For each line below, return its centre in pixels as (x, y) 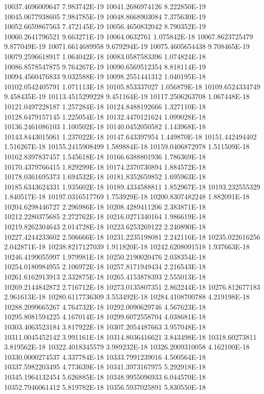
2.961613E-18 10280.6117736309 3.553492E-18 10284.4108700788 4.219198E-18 (127, 297)
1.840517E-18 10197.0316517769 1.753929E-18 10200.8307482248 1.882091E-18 (127, 196)
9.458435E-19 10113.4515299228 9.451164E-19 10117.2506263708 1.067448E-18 (127, 96)
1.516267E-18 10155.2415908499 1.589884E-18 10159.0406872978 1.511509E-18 (127, 146)
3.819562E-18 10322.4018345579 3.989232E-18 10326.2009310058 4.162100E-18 (127, 347)
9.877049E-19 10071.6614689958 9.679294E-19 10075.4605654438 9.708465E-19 (127, 46)
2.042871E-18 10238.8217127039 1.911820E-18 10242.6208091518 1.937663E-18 (127, 247)
